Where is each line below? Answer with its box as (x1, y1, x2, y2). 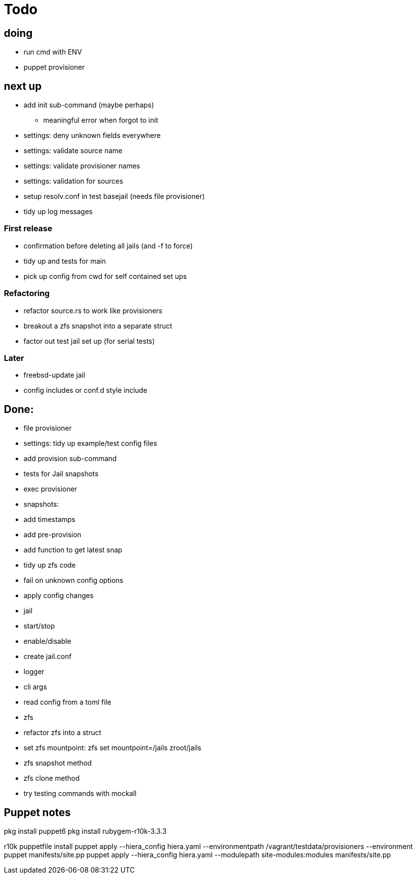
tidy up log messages (24, 207, 93, 216)
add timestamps (24, 515, 76, 524)
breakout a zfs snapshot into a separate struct (24, 321, 172, 330)
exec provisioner (24, 485, 78, 494)
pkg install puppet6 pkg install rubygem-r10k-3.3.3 (4, 826, 167, 835)
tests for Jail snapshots (24, 469, 99, 478)
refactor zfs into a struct (24, 728, 102, 737)
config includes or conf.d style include (24, 386, 148, 395)
